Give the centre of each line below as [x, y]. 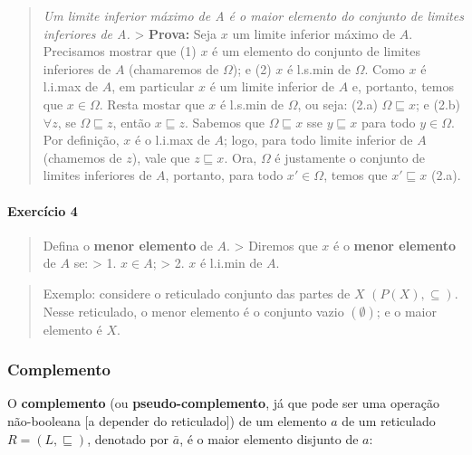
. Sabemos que [225, 122]
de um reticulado [389, 420]
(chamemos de [82, 157]
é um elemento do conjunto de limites [316, 51]
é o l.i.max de [173, 140]
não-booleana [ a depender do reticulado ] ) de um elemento [167, 420]
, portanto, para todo [224, 175]
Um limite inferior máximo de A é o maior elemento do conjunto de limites [253, 15]
